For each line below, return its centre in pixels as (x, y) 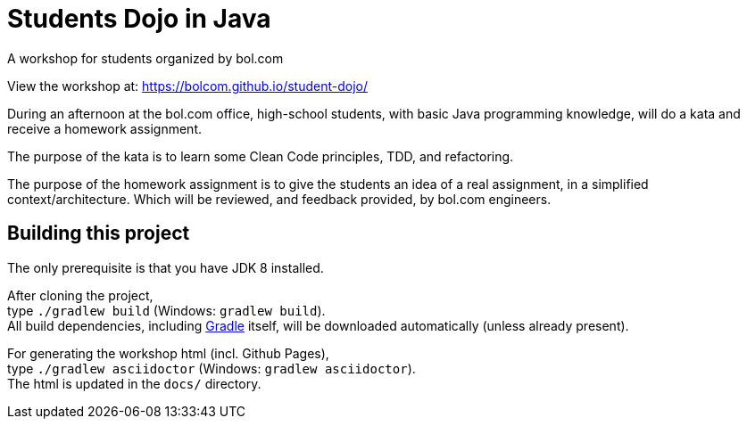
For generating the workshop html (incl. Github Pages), (168, 353)
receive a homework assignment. (104, 128)
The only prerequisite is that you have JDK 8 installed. (166, 267)
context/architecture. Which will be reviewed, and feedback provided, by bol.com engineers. (279, 199)
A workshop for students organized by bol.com (145, 58)
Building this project (99, 233)
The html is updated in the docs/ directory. (134, 383)
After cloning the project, (80, 295)
